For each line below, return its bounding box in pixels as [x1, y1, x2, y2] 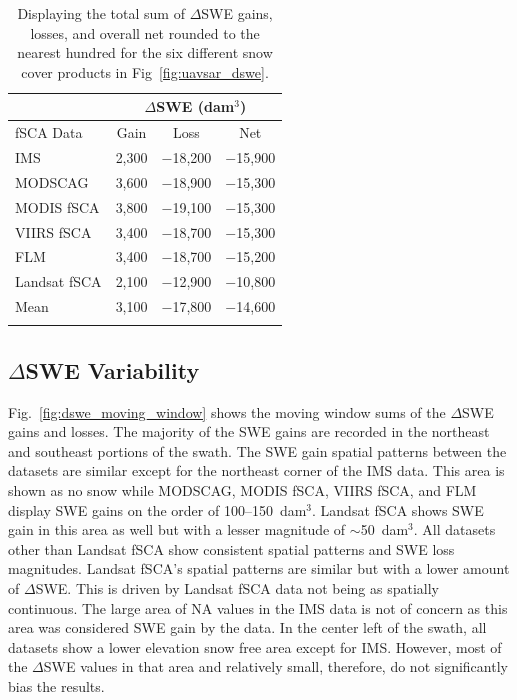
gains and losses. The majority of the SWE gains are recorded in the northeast [8, 421, 490, 442]
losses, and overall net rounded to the [30, 22, 260, 43]
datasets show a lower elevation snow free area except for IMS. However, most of [8, 636, 502, 657]
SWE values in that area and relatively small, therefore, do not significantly [43, 656, 508, 677]
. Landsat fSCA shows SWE [312, 499, 484, 520]
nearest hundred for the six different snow [17, 42, 273, 63]
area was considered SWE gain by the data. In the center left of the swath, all [8, 617, 487, 638]
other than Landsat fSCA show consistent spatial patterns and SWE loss [8, 538, 455, 559]
